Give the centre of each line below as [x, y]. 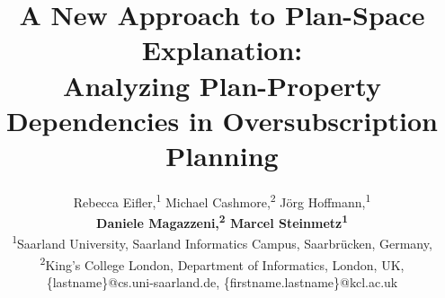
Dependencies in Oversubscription [222, 120]
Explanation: [222, 50]
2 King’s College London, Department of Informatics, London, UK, [222, 263]
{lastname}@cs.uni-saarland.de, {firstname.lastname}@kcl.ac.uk [222, 281]
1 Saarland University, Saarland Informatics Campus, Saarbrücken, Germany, [222, 242]
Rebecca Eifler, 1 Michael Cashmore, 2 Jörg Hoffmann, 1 [222, 200]
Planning [222, 155]
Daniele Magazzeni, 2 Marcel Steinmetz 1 [222, 221]
